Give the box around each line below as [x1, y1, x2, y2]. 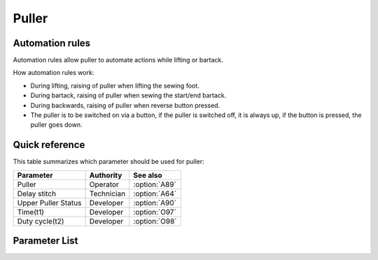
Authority [89, 170, 122, 180]
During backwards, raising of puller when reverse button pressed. [30, 101, 220, 109]
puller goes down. [30, 121, 83, 129]
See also [133, 170, 162, 180]
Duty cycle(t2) [17, 216, 64, 226]
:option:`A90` [133, 198, 176, 207]
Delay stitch [17, 189, 56, 198]
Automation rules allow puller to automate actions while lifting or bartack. [13, 56, 224, 64]
